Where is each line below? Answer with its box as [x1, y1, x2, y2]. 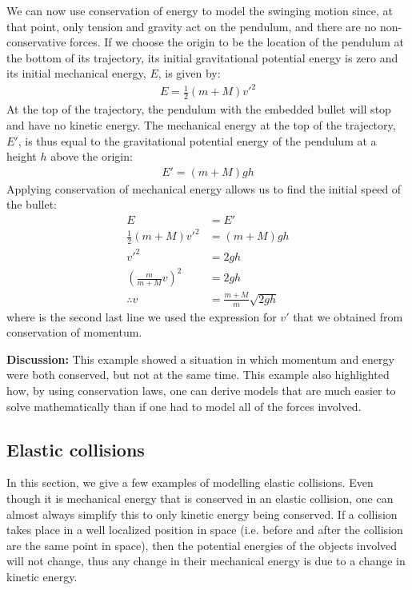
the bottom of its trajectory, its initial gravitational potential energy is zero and [6, 49, 398, 66]
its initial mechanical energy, [6, 65, 146, 82]
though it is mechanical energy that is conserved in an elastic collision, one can [6, 489, 394, 506]
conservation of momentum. [6, 324, 142, 341]
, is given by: [158, 65, 221, 82]
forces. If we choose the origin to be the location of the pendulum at [70, 34, 404, 50]
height [6, 148, 37, 165]
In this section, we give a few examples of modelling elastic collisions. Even [6, 474, 374, 491]
